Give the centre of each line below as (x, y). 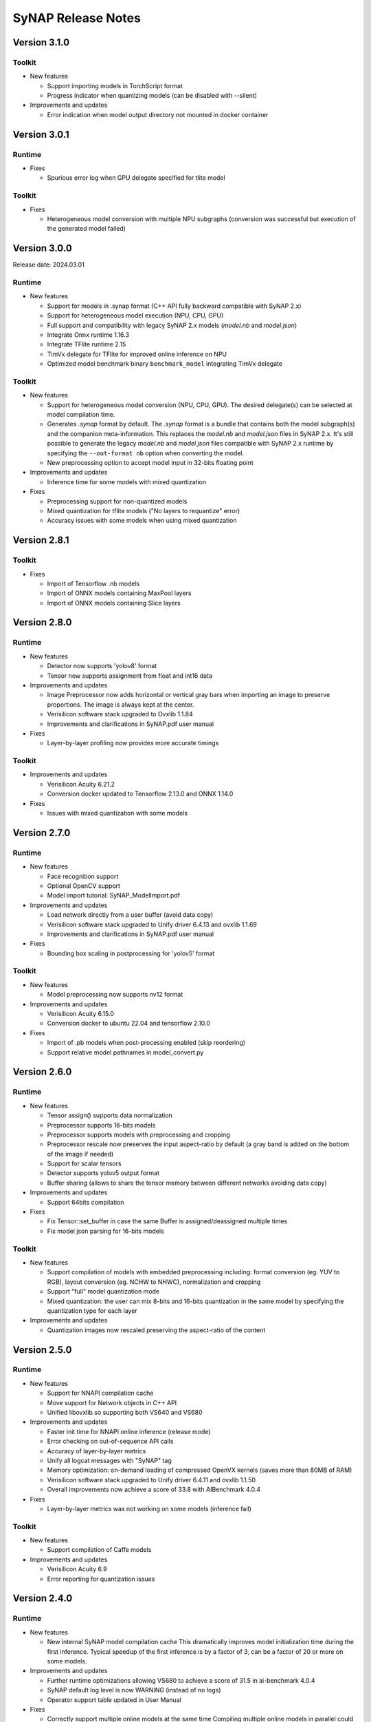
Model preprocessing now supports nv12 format (115, 995)
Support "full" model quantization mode (103, 1291)
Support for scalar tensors (84, 1163)
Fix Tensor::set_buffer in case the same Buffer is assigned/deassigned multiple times (167, 1221)
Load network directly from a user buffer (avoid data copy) (130, 915)
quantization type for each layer (92, 1310)
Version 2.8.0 (42, 622)
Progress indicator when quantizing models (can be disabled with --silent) (152, 96)
